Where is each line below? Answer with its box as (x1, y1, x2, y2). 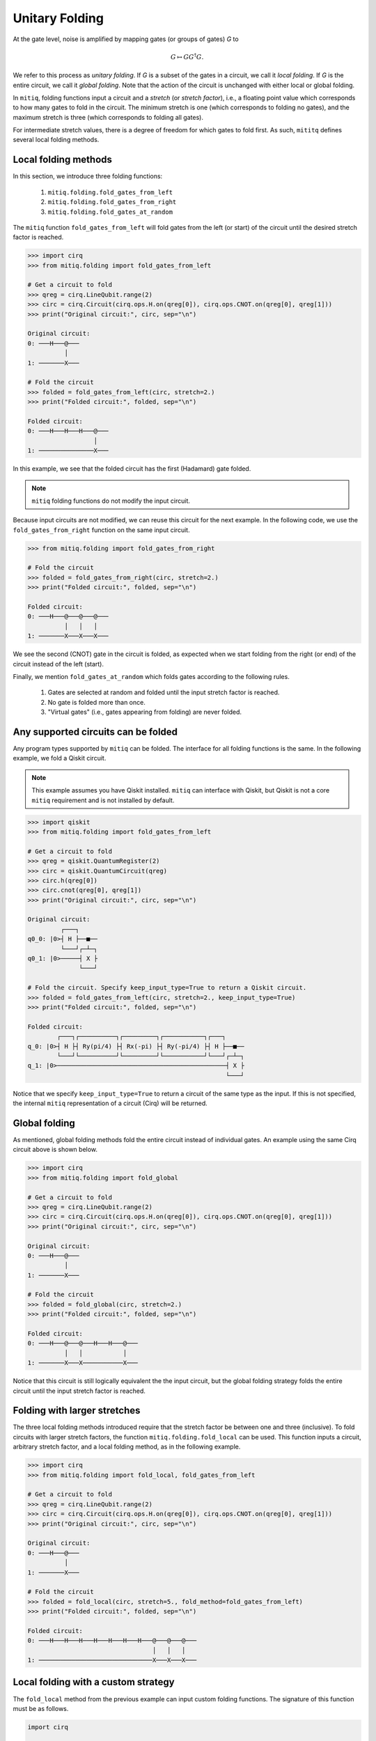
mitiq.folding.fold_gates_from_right (47, 198, 177, 206)
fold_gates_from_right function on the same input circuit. (13, 526, 191, 534)
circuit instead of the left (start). (13, 659, 104, 668)
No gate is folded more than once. (47, 698, 146, 706)
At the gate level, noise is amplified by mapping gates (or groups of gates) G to (13, 35, 240, 43)
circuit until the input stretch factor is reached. (13, 1387, 146, 1395)
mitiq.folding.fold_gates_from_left (47, 188, 173, 196)
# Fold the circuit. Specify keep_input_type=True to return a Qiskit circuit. (27, 984, 307, 992)
